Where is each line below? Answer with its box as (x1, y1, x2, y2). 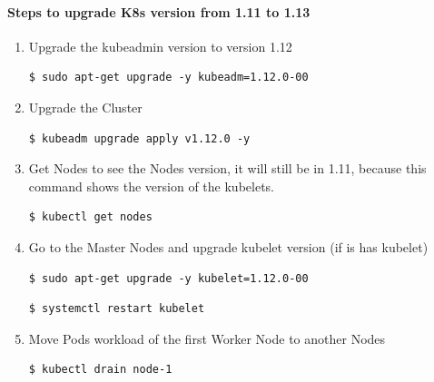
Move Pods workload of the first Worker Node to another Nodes (28, 328, 386, 348)
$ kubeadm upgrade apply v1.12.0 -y (28, 132, 251, 145)
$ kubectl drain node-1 (28, 363, 173, 377)
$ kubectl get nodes (28, 211, 153, 224)
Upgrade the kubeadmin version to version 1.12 (28, 36, 292, 55)
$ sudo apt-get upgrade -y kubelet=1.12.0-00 (28, 271, 309, 285)
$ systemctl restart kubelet (28, 302, 205, 316)
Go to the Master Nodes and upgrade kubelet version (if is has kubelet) (28, 237, 429, 256)
